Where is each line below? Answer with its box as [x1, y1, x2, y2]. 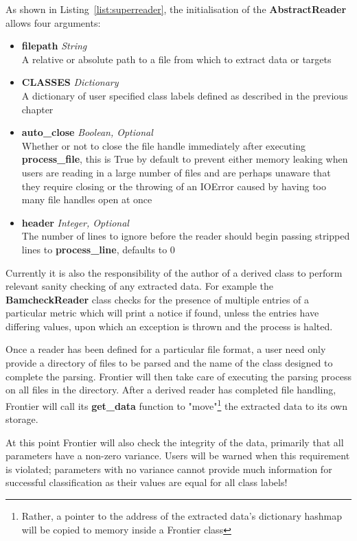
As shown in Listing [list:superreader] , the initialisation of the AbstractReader [5, 2, 347, 16]
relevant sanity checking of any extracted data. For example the [5, 279, 274, 293]
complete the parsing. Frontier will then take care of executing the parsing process [5, 369, 352, 383]
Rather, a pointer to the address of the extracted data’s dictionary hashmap [21, 509, 343, 523]
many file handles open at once [21, 192, 152, 207]
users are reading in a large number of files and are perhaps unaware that [21, 165, 331, 179]
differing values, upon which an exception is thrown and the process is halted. [5, 319, 333, 333]
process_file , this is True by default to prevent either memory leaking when [21, 152, 348, 166]
